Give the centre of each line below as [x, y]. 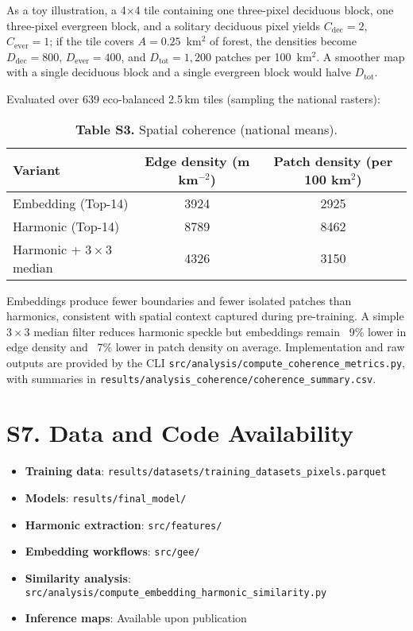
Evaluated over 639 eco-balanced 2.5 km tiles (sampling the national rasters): [193, 98]
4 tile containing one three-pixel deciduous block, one [264, 10]
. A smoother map [361, 56]
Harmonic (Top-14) [66, 226]
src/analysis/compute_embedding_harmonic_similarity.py [176, 592]
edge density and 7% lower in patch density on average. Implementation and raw [206, 347]
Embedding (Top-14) [71, 203]
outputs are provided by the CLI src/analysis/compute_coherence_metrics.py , [206, 362]
